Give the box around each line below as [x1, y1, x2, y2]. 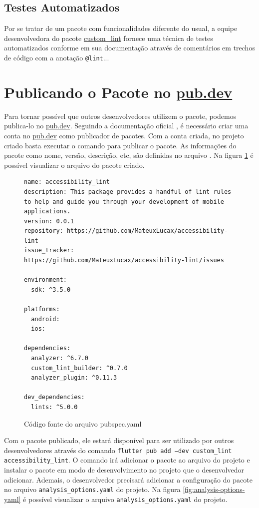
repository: [24, 227, 63, 235]
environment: [24, 276, 67, 284]
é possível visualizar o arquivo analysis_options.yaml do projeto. [23, 494, 228, 504]
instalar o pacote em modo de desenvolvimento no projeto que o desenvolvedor [4, 465, 244, 475]
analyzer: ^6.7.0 [31, 355, 88, 362]
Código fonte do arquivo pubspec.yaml [24, 418, 142, 429]
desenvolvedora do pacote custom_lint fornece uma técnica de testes [4, 32, 213, 43]
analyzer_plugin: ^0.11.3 [31, 374, 117, 382]
